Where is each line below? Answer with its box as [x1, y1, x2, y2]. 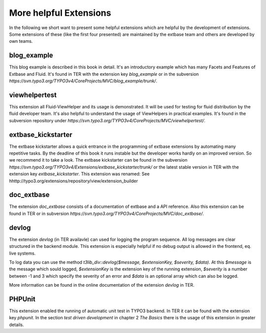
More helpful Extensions [9, 7, 111, 18]
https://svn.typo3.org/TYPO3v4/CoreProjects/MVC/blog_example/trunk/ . [9, 78, 158, 84]
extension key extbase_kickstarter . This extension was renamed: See [9, 171, 150, 177]
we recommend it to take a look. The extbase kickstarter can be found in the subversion [9, 157, 188, 163]
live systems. [9, 250, 36, 256]
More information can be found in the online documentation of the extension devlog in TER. [9, 282, 195, 288]
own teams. [9, 38, 33, 44]
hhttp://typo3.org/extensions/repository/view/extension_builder [9, 178, 138, 184]
